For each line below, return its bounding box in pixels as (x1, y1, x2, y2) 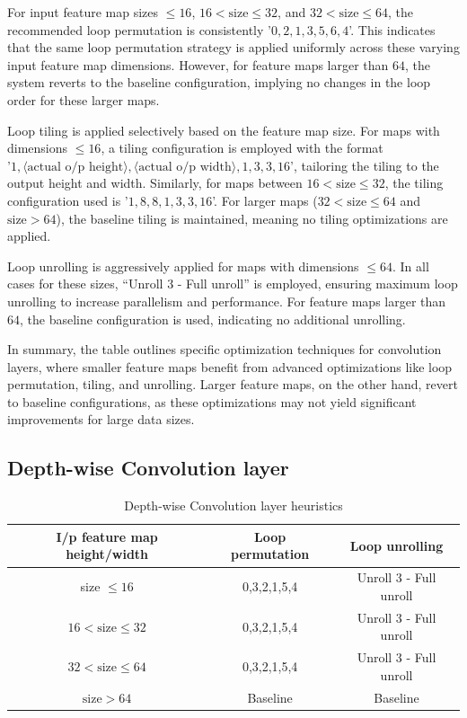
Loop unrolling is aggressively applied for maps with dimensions (7, 256, 359, 275)
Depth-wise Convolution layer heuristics (124, 496, 343, 515)
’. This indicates (348, 20, 436, 39)
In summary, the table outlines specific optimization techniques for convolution (7, 340, 442, 359)
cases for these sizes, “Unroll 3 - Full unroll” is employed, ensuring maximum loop (7, 274, 458, 293)
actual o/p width (138, 160, 232, 173)
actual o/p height (27, 160, 124, 173)
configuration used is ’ (7, 191, 128, 209)
